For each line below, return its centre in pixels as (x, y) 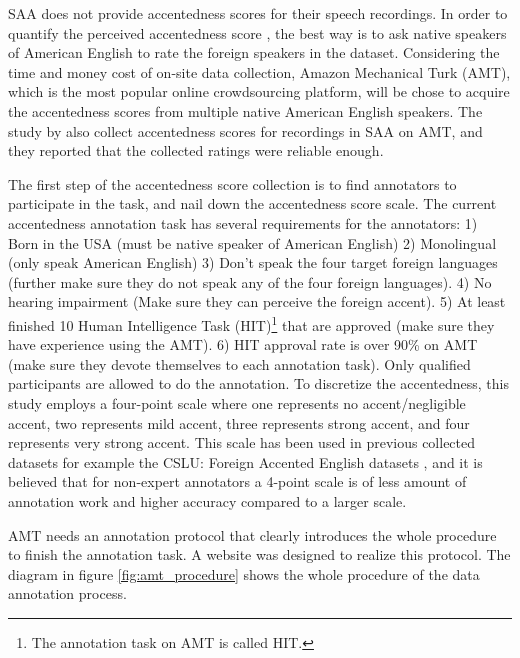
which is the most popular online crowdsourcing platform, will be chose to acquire (259, 91)
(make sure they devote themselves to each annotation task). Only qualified (239, 363)
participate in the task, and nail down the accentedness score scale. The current (252, 203)
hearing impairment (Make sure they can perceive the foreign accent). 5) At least (257, 301)
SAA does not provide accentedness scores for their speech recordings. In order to (258, 13)
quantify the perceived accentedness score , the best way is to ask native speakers (257, 32)
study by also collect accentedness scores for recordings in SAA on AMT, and (245, 130)
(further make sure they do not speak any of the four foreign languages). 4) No (250, 281)
